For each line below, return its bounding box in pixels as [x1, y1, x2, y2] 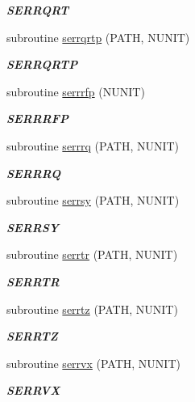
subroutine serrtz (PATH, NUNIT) [6, 300, 178, 317]
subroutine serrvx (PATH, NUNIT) [6, 354, 180, 371]
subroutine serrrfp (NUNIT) [6, 83, 145, 99]
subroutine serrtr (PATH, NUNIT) [6, 246, 178, 263]
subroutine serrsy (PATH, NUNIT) [6, 192, 180, 209]
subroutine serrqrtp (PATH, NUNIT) [6, 28, 190, 45]
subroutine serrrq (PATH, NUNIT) [6, 137, 180, 154]
